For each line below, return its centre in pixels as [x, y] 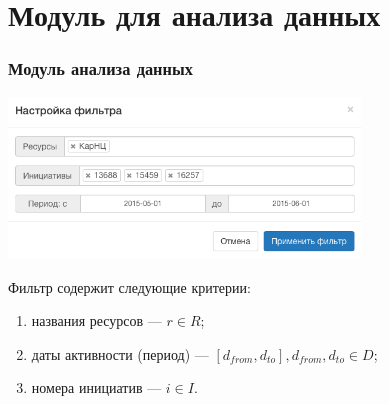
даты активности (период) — [120, 353]
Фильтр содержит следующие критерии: [129, 286]
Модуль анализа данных [100, 68]
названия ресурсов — [96, 320]
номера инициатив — [96, 387]
